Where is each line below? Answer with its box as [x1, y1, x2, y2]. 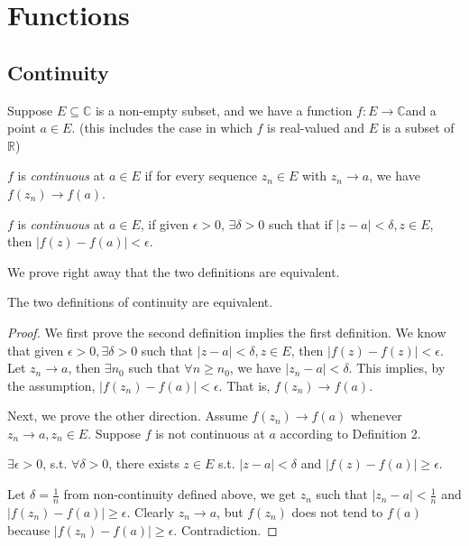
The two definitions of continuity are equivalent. [7, 292, 273, 311]
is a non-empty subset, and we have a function [95, 100, 353, 119]
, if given [140, 214, 189, 233]
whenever [350, 406, 402, 425]
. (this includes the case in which [71, 118, 253, 137]
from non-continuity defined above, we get [63, 485, 296, 504]
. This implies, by [348, 358, 446, 377]
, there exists [108, 454, 179, 473]
